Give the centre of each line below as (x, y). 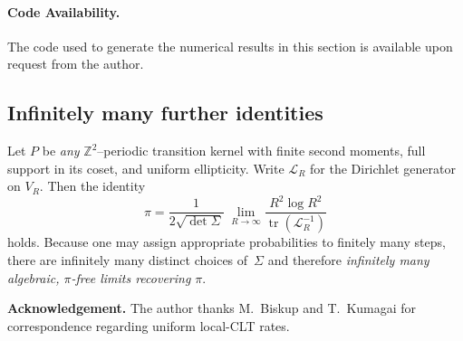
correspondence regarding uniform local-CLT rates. (149, 325)
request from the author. (76, 64)
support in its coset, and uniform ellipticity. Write (146, 168)
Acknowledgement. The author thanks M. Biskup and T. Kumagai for (212, 308)
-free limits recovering (131, 277)
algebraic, (34, 277)
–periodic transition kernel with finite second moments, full (261, 151)
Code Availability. (64, 11)
